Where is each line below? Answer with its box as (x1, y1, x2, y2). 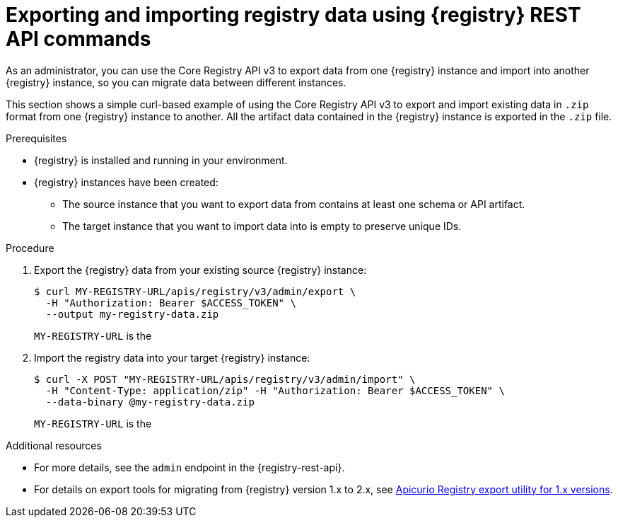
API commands (6, 27, 151, 51)
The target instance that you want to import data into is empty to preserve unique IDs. (62, 219, 462, 232)
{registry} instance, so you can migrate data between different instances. (6, 76, 346, 88)
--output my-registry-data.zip (45, 308, 219, 320)
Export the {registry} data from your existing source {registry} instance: (34, 263, 367, 276)
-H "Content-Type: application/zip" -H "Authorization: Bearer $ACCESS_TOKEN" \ (45, 384, 505, 396)
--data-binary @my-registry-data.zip (45, 396, 255, 408)
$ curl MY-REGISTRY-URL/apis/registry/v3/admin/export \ (34, 285, 356, 297)
